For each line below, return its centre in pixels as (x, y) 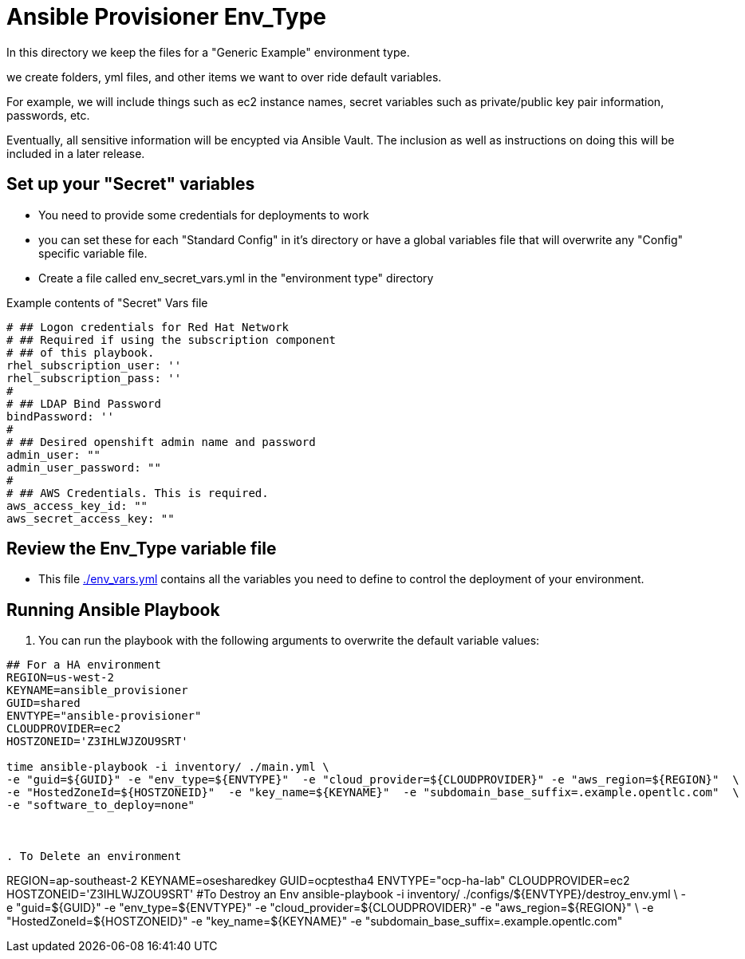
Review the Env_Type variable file (142, 549)
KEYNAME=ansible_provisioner (97, 691)
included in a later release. (76, 153)
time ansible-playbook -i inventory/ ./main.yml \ (168, 767)
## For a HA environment (84, 665)
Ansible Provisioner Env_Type (167, 17)
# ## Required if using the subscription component (171, 339)
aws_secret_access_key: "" (91, 518)
